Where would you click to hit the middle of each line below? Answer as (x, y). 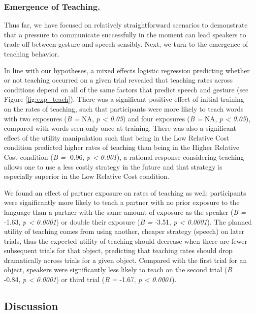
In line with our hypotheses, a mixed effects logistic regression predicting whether (127, 70)
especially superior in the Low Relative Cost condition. (87, 176)
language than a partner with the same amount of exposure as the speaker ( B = (125, 212)
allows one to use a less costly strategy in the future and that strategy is (113, 166)
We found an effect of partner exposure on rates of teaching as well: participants (125, 192)
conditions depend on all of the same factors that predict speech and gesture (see (126, 89)
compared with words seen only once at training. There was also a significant (120, 128)
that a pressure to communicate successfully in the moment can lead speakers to (125, 34)
